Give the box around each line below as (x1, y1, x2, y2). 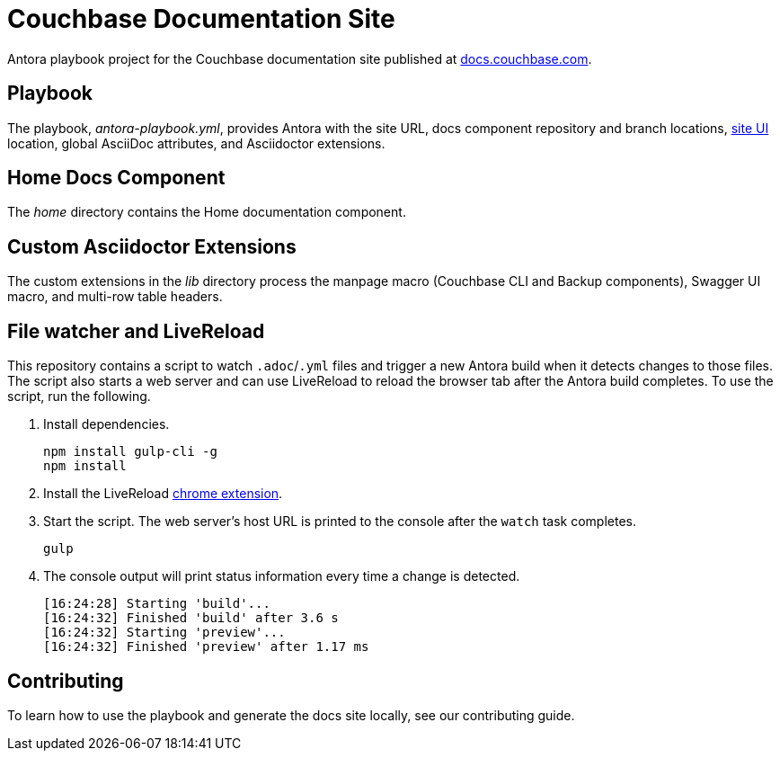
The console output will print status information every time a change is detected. (43, 568, 520, 584)
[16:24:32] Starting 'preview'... (43, 625, 286, 640)
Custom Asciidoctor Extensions (7, 235, 297, 258)
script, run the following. (7, 388, 151, 405)
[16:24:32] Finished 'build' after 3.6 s (43, 611, 339, 626)
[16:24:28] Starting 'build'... (43, 596, 270, 611)
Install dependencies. (43, 416, 170, 433)
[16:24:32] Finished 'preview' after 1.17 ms (43, 639, 369, 655)
